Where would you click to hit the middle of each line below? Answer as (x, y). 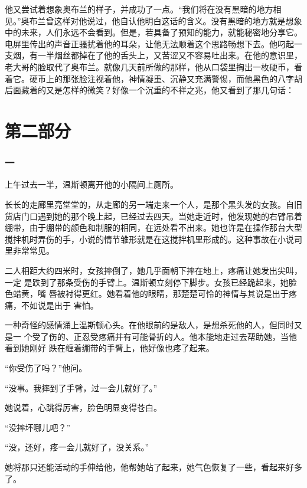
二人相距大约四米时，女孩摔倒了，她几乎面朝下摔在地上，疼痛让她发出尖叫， (153, 270)
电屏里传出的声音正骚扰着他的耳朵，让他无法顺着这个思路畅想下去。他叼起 (149, 43)
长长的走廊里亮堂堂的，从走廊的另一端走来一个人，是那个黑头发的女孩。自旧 (153, 204)
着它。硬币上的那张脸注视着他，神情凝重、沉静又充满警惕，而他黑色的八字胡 (153, 78)
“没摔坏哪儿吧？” (38, 427)
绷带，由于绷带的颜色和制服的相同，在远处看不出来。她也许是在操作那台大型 (153, 227)
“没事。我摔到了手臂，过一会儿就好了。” (81, 387)
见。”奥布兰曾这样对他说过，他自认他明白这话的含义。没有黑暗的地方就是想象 (153, 20)
